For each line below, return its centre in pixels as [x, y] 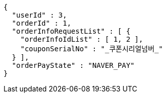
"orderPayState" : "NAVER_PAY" [73, 65]
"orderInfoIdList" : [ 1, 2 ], [82, 39]
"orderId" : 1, [41, 23]
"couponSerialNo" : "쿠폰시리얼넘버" [92, 49]
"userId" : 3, [39, 15]
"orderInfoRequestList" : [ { [71, 31]
